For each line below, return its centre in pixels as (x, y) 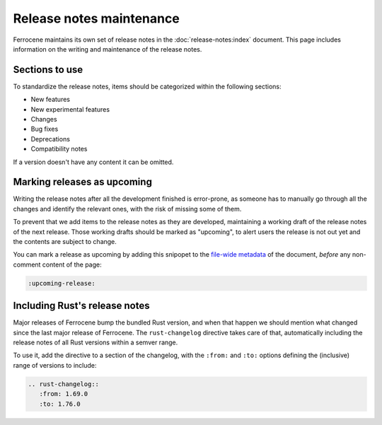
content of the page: (72, 264)
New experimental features (70, 109)
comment (27, 264)
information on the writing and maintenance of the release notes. (108, 49)
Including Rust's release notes (81, 306)
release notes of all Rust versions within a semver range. (95, 342)
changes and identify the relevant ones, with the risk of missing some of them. (127, 209)
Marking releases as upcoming (82, 182)
